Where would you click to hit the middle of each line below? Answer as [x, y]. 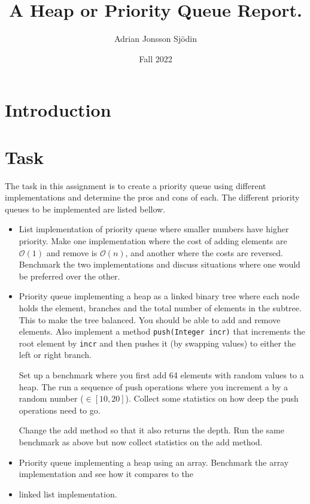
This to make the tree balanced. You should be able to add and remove [150, 319]
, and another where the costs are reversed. [204, 252]
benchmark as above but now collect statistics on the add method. [141, 442]
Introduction [58, 110]
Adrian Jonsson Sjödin [156, 39]
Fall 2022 [156, 58]
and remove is [72, 252]
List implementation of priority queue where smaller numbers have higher [154, 229]
